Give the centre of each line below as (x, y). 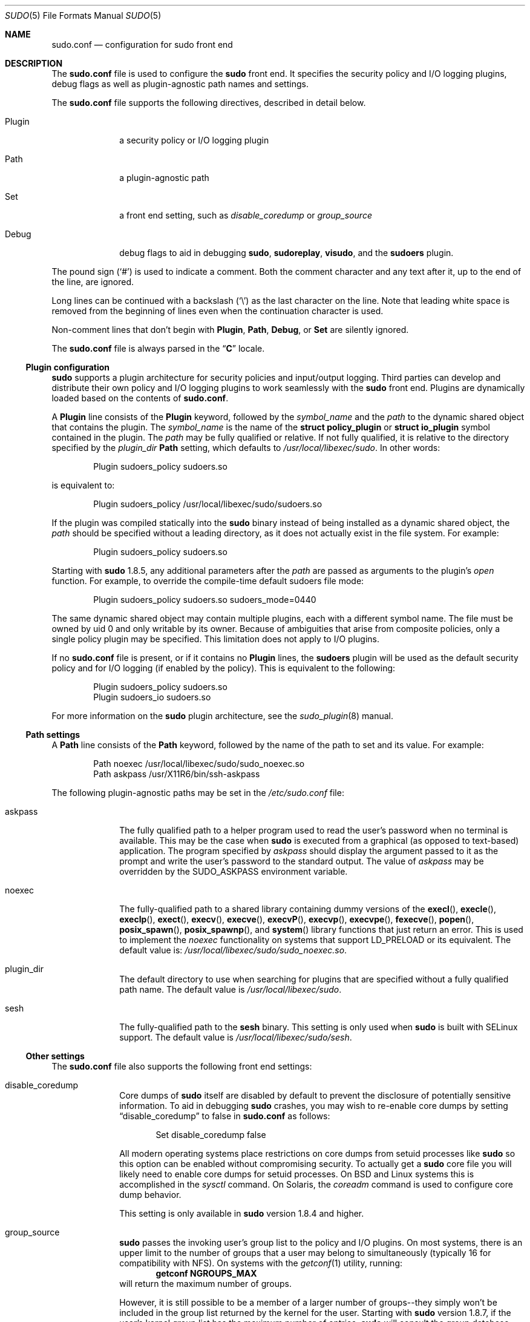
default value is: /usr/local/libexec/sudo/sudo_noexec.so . (233, 950)
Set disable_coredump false (211, 1135)
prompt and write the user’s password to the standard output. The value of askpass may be (302, 861)
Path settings (53, 735)
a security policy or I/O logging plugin (194, 140)
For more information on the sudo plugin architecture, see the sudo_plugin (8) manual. (223, 716)
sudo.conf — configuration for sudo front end (142, 44)
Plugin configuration (68, 367)
